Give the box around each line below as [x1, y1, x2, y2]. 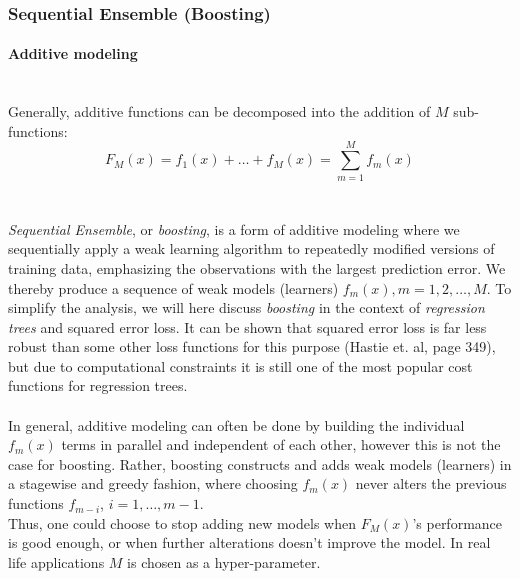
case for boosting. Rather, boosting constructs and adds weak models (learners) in [8, 453, 512, 474]
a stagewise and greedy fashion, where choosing [8, 473, 298, 494]
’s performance [412, 512, 503, 533]
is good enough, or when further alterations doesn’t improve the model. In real [8, 532, 491, 553]
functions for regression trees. [8, 375, 188, 396]
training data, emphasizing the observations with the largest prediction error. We [8, 257, 506, 278]
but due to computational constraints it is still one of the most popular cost [8, 355, 473, 376]
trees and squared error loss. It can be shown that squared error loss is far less [8, 316, 487, 337]
